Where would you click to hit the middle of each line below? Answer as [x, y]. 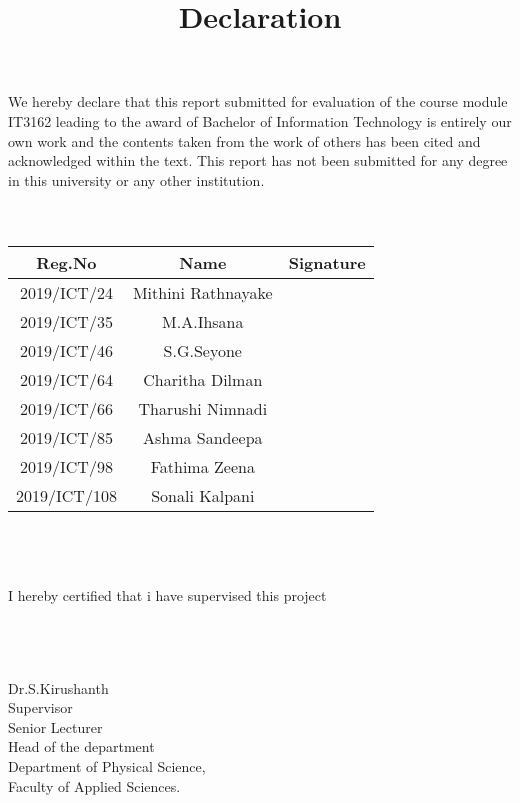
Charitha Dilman [203, 379]
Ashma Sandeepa [202, 437]
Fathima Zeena [202, 466]
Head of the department [81, 746]
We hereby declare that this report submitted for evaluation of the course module [258, 101]
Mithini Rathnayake [202, 292]
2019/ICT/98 [66, 466]
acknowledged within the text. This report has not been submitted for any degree [258, 160]
